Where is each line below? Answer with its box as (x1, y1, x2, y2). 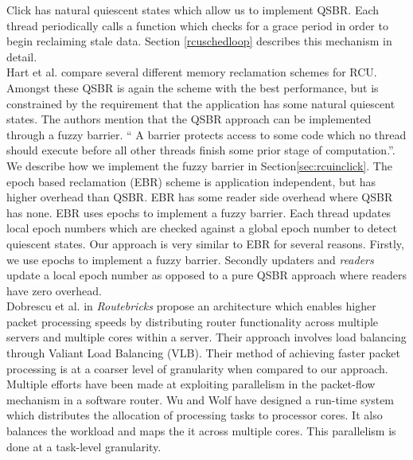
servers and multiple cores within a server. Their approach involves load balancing (6, 329, 407, 345)
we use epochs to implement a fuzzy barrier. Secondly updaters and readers (6, 251, 374, 267)
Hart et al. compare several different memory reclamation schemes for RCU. (6, 64, 377, 80)
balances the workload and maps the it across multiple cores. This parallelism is (6, 423, 396, 439)
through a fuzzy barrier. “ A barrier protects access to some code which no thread (6, 126, 407, 142)
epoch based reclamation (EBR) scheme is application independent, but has (6, 173, 376, 189)
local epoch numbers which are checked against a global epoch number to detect (6, 220, 398, 236)
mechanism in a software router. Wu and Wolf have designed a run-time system (6, 391, 395, 407)
